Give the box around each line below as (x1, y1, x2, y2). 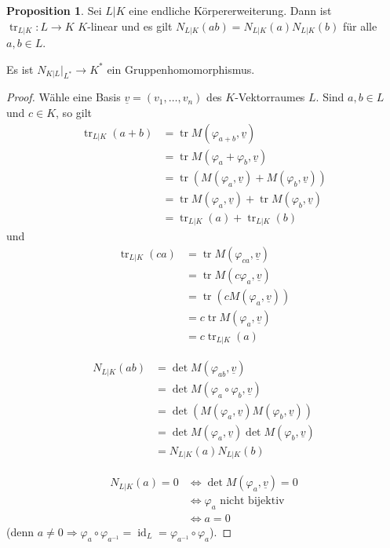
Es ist (6, 60, 34, 77)
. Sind (315, 89, 344, 105)
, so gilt (56, 104, 93, 121)
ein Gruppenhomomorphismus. (107, 60, 255, 77)
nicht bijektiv (220, 495, 285, 507)
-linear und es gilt (87, 17, 173, 34)
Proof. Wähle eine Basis (6, 89, 121, 105)
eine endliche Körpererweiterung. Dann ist (129, 2, 332, 18)
